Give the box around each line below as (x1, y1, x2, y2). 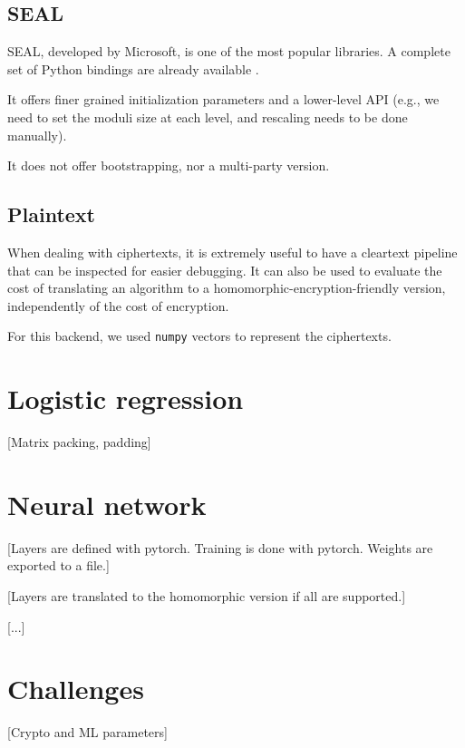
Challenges (7, 670, 144, 707)
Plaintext (7, 200, 95, 228)
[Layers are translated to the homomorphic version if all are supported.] (7, 587, 406, 606)
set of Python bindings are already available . (7, 59, 259, 78)
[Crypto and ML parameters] (7, 723, 168, 742)
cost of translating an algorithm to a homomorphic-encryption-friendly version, (7, 278, 446, 297)
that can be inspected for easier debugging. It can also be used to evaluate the (7, 260, 442, 279)
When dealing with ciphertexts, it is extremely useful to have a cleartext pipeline (7, 242, 458, 261)
